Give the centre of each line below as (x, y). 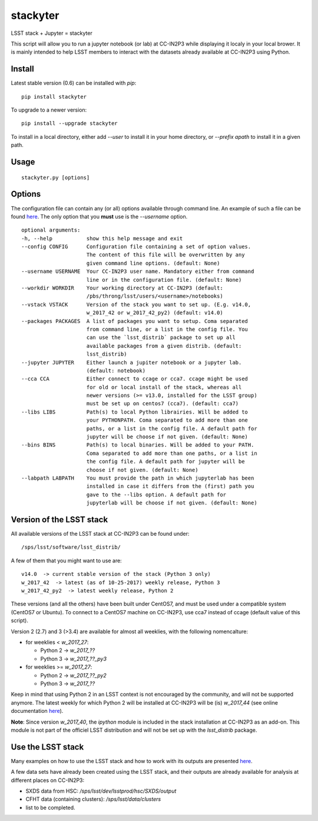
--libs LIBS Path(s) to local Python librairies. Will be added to (135, 412)
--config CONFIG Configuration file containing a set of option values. (136, 247)
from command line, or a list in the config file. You (167, 329)
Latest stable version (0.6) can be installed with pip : (74, 83)
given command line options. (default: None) (153, 263)
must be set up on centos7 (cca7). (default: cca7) (163, 404)
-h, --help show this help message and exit (102, 238)
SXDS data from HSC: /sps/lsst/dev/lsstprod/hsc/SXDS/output (101, 791)
